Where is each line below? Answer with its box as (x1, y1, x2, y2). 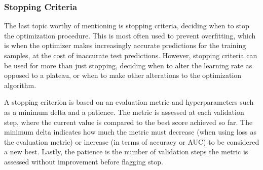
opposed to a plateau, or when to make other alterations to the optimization (4, 70, 242, 80)
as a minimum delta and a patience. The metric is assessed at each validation (4, 106, 244, 117)
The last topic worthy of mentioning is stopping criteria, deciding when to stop (4, 20, 249, 31)
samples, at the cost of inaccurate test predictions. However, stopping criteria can (4, 50, 257, 60)
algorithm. (4, 79, 36, 90)
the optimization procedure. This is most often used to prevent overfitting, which (4, 30, 256, 40)
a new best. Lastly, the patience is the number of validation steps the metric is (4, 146, 248, 157)
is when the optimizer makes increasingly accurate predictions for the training (4, 40, 246, 51)
